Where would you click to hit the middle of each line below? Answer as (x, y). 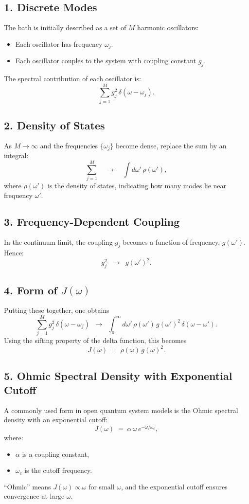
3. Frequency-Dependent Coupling (92, 221)
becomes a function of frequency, (171, 242)
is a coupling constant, (55, 454)
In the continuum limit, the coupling (58, 242)
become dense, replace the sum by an (171, 145)
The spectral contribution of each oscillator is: (72, 79)
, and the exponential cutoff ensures (174, 486)
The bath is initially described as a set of (65, 27)
